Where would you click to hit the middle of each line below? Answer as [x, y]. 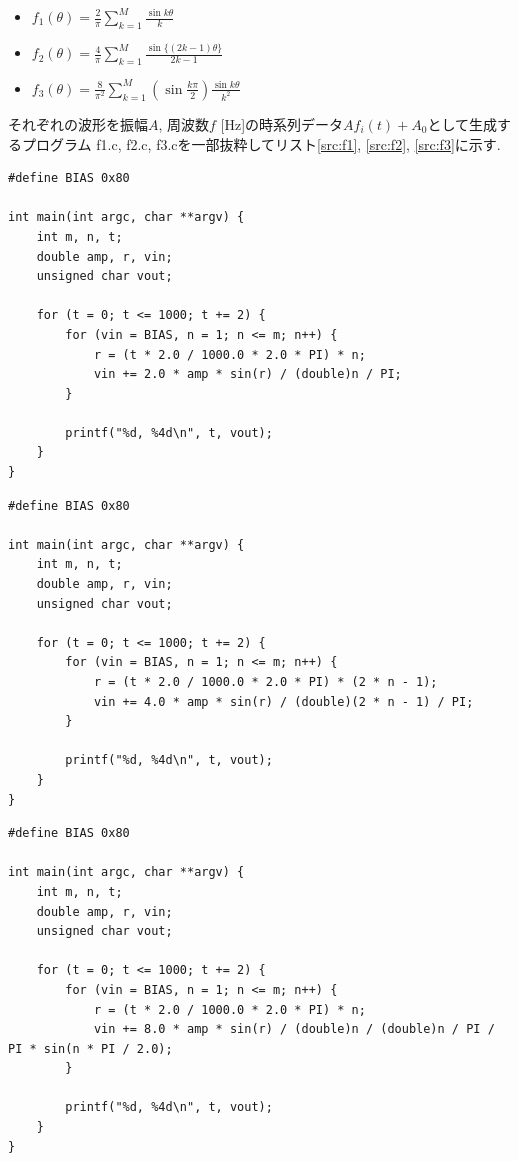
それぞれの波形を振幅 [78, 123]
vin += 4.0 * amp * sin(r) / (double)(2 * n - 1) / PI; [283, 701]
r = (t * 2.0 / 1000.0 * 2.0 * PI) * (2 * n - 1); [265, 682]
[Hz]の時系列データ [282, 123]
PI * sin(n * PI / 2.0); [90, 1048]
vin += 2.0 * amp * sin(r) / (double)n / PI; [247, 374]
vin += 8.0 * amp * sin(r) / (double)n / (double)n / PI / [294, 1029]
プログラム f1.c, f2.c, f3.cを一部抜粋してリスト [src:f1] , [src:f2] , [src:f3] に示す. [261, 143]
